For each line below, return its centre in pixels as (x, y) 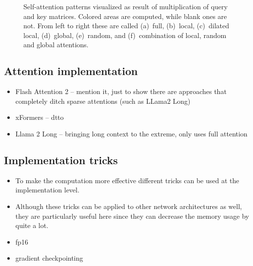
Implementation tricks (61, 160)
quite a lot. (32, 225)
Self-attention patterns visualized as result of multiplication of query (126, 6)
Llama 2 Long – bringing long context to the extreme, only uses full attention (131, 133)
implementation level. (47, 190)
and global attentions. (56, 45)
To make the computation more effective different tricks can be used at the (127, 180)
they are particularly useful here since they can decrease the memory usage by (132, 216)
